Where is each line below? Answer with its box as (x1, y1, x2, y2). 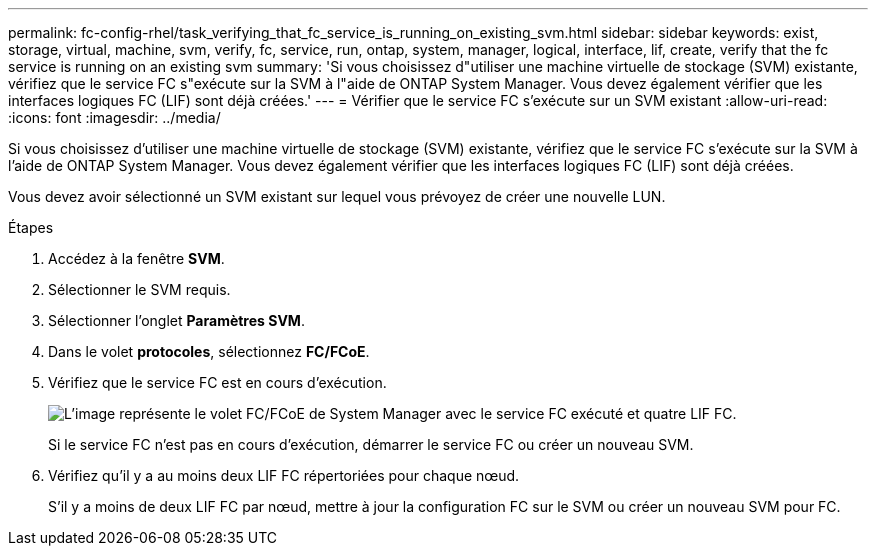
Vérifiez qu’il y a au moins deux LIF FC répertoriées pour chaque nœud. (48, 467, 520, 484)
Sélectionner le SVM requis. (48, 281, 231, 298)
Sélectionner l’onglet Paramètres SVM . (48, 312, 305, 329)
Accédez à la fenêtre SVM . (48, 250, 225, 267)
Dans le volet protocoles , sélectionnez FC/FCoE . (48, 343, 370, 360)
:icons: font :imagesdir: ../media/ (8, 109, 221, 126)
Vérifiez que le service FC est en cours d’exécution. (48, 374, 387, 391)
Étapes (8, 219, 54, 236)
